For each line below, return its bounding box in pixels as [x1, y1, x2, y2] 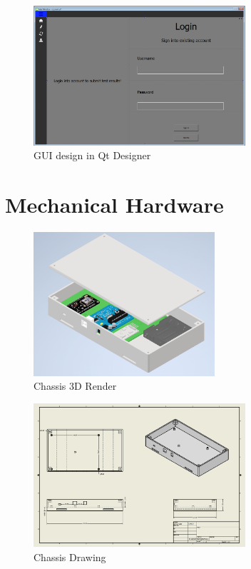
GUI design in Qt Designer [34, 148, 151, 163]
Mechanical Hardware [5, 190, 224, 219]
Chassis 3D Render [34, 378, 117, 393]
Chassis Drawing [34, 550, 106, 564]
